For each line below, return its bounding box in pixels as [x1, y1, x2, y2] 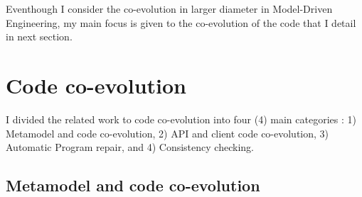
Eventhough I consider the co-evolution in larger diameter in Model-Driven [6, 1, 333, 16]
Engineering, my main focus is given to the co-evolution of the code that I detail [6, 15, 356, 30]
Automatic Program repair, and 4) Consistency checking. [6, 140, 254, 154]
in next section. [6, 29, 73, 44]
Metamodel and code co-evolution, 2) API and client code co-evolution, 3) [6, 125, 329, 140]
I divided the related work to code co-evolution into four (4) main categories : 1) [6, 111, 356, 126]
